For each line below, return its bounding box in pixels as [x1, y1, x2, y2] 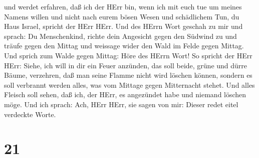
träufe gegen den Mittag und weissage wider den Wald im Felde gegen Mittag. [4, 40, 244, 51]
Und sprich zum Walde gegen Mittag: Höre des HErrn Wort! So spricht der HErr [4, 50, 252, 60]
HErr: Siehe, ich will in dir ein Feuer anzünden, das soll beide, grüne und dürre [4, 60, 247, 70]
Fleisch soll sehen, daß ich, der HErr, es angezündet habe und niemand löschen [4, 89, 246, 100]
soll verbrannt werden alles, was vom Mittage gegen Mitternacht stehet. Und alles [4, 79, 255, 90]
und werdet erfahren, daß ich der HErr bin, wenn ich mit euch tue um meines [4, 1, 242, 11]
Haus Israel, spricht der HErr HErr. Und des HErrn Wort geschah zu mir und [4, 21, 243, 31]
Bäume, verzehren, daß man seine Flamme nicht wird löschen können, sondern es [4, 70, 252, 80]
